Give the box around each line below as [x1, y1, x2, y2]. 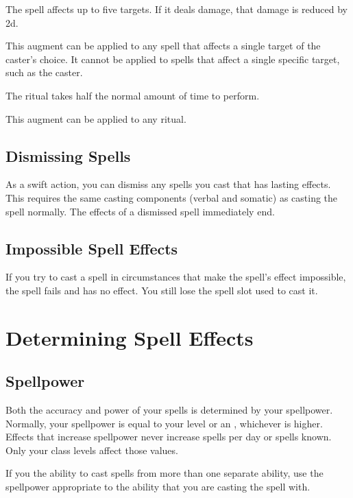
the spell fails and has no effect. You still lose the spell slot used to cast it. [5, 283, 318, 297]
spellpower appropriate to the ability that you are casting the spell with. [5, 479, 311, 494]
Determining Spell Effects [5, 323, 254, 351]
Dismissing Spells [5, 145, 131, 166]
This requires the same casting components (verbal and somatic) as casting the [5, 190, 338, 204]
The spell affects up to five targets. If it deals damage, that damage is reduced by [5, 2, 348, 16]
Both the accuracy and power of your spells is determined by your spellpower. [5, 403, 333, 417]
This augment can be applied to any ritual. [5, 111, 186, 126]
